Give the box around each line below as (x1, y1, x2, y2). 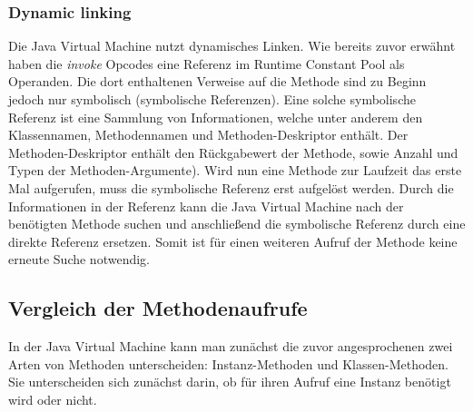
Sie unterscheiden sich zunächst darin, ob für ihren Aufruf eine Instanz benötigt (8, 372, 451, 391)
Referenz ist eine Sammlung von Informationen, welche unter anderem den (8, 107, 423, 126)
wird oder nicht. (8, 389, 97, 408)
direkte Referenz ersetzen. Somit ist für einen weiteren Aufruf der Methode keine (8, 231, 458, 250)
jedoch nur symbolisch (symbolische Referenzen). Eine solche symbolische (8, 90, 416, 108)
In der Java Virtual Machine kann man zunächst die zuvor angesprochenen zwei (8, 337, 453, 356)
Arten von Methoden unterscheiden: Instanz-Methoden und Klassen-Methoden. (8, 354, 448, 373)
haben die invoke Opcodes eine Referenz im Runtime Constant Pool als (8, 54, 405, 73)
